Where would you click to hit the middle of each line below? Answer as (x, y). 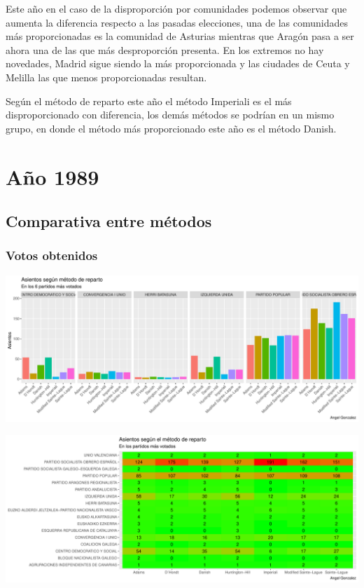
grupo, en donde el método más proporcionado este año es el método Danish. (171, 128)
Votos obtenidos (52, 255)
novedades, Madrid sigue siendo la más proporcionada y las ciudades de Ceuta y (178, 63)
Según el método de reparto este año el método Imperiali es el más (149, 101)
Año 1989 (52, 176)
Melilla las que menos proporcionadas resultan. (106, 77)
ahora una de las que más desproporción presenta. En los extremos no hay (165, 49)
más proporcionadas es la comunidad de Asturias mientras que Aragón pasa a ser (180, 36)
